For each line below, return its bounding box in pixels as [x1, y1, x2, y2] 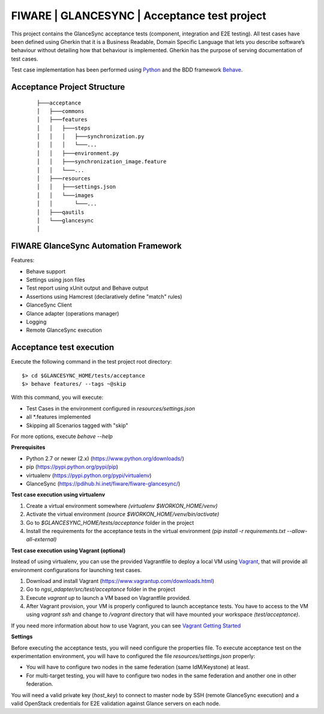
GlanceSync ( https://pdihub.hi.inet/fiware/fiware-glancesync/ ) [26, 480, 181, 487]
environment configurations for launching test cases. [11, 566, 142, 573]
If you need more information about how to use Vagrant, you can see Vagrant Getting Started [11, 622, 241, 629]
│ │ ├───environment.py [37, 150, 119, 156]
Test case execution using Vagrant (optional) [11, 547, 126, 554]
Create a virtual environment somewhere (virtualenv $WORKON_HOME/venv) [26, 502, 218, 509]
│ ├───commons [37, 108, 85, 114]
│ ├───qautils [37, 209, 85, 216]
